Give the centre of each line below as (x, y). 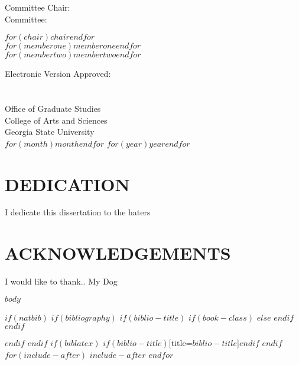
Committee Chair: (38, 7)
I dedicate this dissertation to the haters (78, 212)
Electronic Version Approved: (58, 74)
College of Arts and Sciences (56, 120)
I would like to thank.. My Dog (61, 281)
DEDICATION (67, 184)
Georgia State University (50, 132)
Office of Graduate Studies (53, 108)
